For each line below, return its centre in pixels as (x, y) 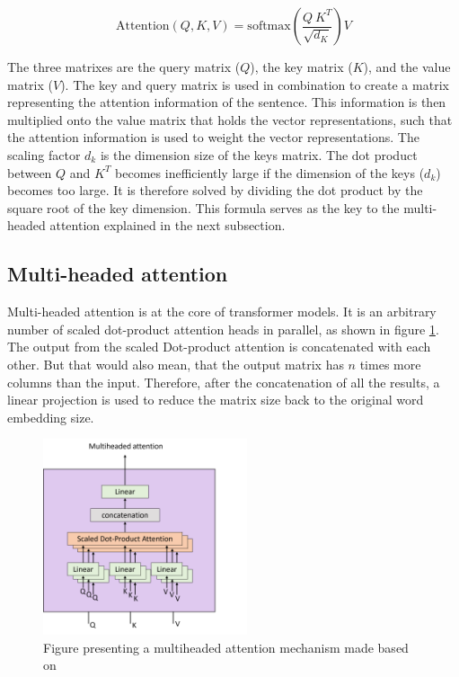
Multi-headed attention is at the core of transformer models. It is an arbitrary (222, 312)
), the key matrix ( (301, 67)
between (30, 172)
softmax (269, 26)
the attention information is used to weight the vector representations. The (213, 137)
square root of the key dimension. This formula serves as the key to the (203, 207)
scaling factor (44, 154)
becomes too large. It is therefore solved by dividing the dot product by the (215, 190)
